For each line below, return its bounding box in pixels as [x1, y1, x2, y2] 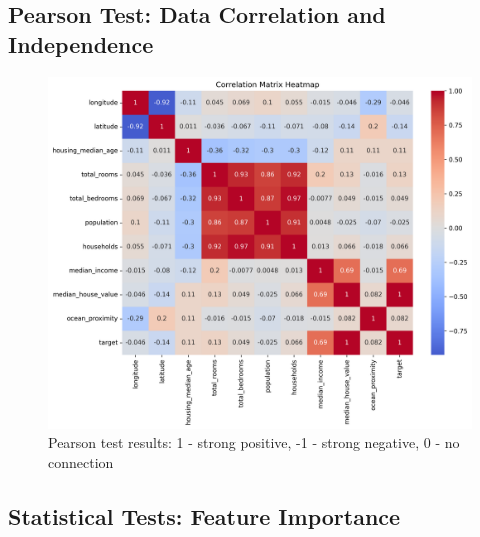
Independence [8, 28, 154, 59]
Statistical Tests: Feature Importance [8, 500, 401, 531]
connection [48, 451, 114, 472]
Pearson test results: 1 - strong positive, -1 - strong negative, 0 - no [48, 432, 460, 453]
